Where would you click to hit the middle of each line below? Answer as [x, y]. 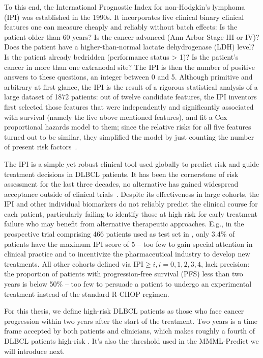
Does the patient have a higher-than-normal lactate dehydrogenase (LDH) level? [129, 47]
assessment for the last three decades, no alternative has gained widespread [121, 184]
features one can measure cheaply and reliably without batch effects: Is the [121, 27]
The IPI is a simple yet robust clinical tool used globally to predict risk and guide [132, 163]
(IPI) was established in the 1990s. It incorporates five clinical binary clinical [124, 17]
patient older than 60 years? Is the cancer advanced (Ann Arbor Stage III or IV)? [132, 36]
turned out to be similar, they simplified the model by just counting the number [129, 136]
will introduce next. [35, 351]
